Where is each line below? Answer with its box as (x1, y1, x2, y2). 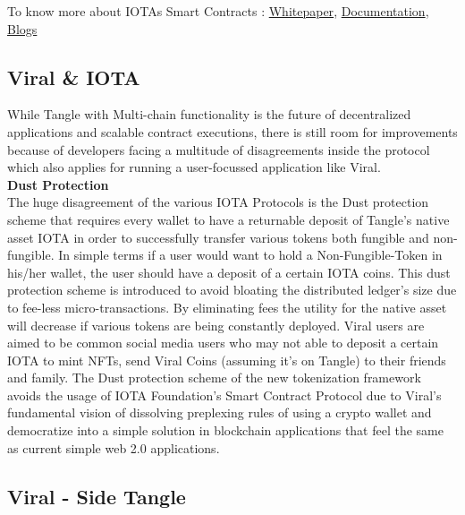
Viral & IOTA (7, 63, 140, 90)
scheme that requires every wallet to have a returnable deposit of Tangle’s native (7, 210, 450, 228)
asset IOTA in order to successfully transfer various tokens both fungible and (7, 227, 429, 246)
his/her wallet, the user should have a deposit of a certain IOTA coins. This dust (7, 262, 451, 281)
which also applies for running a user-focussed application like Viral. (7, 158, 381, 176)
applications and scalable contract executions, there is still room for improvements (7, 122, 458, 141)
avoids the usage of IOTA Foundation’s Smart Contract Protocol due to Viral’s (7, 385, 442, 404)
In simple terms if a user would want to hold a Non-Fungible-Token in (58, 245, 443, 264)
